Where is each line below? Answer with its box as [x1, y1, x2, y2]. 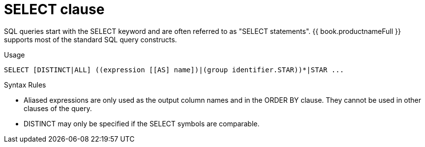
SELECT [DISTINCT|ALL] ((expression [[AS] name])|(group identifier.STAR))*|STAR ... [4, 65, 344, 74]
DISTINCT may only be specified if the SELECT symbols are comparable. [24, 119, 260, 128]
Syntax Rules [4, 80, 46, 89]
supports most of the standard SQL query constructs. [4, 35, 177, 44]
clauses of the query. [24, 104, 92, 113]
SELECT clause [4, 1, 105, 18]
